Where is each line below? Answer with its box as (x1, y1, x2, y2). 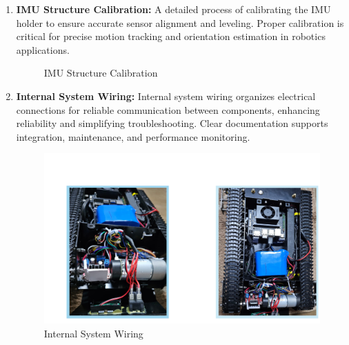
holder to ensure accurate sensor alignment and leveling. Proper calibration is (16, 15, 344, 30)
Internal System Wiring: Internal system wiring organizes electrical (16, 88, 316, 103)
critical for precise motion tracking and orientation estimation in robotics (16, 29, 326, 43)
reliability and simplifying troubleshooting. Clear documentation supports (16, 116, 328, 130)
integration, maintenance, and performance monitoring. (16, 129, 250, 144)
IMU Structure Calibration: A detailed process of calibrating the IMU (16, 2, 331, 16)
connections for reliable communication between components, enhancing (16, 102, 320, 117)
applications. (16, 42, 70, 57)
